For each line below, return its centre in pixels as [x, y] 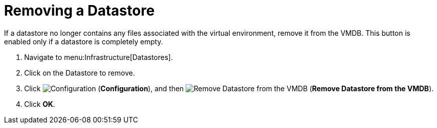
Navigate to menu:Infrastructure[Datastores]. [99, 57]
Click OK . [40, 104]
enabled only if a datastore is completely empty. [83, 41]
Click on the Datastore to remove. [80, 73]
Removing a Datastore [79, 11]
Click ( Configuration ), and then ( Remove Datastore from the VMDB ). [229, 88]
